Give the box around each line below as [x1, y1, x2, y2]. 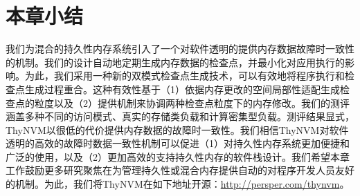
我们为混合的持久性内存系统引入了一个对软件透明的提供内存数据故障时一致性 [6, 41, 354, 56]
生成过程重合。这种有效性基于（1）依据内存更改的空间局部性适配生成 [24, 81, 340, 96]
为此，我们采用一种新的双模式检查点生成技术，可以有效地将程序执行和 [24, 68, 345, 83]
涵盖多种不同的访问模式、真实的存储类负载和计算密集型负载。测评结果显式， [6, 109, 354, 124]
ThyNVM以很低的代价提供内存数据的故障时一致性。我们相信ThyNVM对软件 [6, 122, 349, 137]
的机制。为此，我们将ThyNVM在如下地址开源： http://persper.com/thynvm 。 [6, 177, 350, 191]
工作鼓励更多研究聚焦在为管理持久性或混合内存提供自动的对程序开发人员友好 [6, 163, 354, 177]
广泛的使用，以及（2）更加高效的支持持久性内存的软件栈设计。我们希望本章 [6, 149, 350, 164]
